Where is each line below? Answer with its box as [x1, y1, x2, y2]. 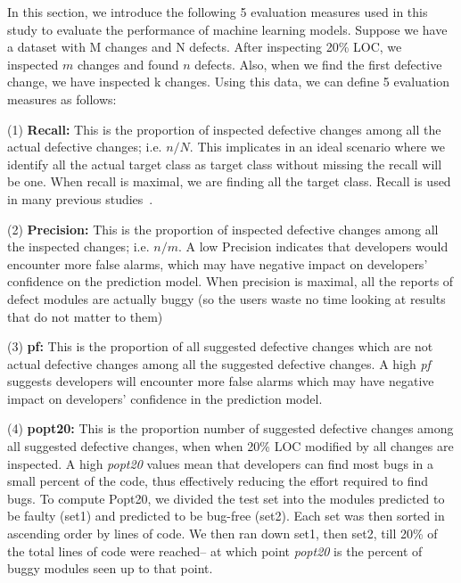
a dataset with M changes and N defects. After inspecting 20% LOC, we [7, 37, 402, 56]
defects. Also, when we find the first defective [194, 54, 442, 73]
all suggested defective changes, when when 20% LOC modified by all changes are [7, 437, 454, 456]
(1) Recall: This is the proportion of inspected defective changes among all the [7, 119, 441, 138]
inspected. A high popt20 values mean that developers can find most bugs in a [7, 454, 434, 472]
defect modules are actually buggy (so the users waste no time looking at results [7, 289, 446, 308]
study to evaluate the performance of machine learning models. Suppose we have [7, 20, 448, 38]
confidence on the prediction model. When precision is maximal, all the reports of [7, 272, 454, 291]
